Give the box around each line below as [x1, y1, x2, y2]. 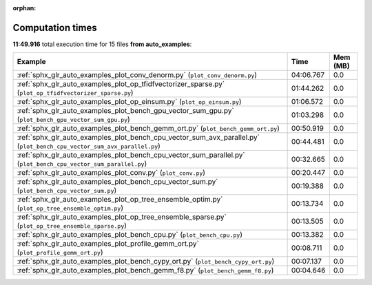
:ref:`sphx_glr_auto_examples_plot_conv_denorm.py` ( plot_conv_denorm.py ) [17, 70, 258, 80]
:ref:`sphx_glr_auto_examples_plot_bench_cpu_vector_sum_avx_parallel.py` [17, 133, 260, 142]
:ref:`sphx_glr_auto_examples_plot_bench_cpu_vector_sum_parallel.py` [17, 150, 246, 160]
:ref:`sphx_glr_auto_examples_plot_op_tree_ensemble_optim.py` [17, 195, 223, 204]
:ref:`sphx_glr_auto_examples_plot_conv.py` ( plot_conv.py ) [17, 168, 206, 178]
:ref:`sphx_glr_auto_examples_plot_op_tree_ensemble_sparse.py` [17, 212, 227, 222]
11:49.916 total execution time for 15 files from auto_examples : [12, 40, 192, 48]
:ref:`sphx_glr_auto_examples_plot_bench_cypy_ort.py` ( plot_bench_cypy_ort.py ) [17, 257, 275, 266]
